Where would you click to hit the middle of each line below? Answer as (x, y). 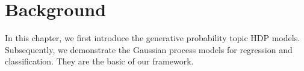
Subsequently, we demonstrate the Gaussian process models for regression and (149, 49)
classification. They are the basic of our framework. (99, 61)
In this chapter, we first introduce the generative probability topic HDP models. (153, 38)
